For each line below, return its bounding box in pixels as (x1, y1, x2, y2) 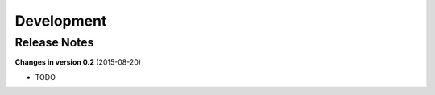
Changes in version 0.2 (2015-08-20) (14, 57, 141, 67)
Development (14, 12, 107, 30)
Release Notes (14, 35, 94, 49)
